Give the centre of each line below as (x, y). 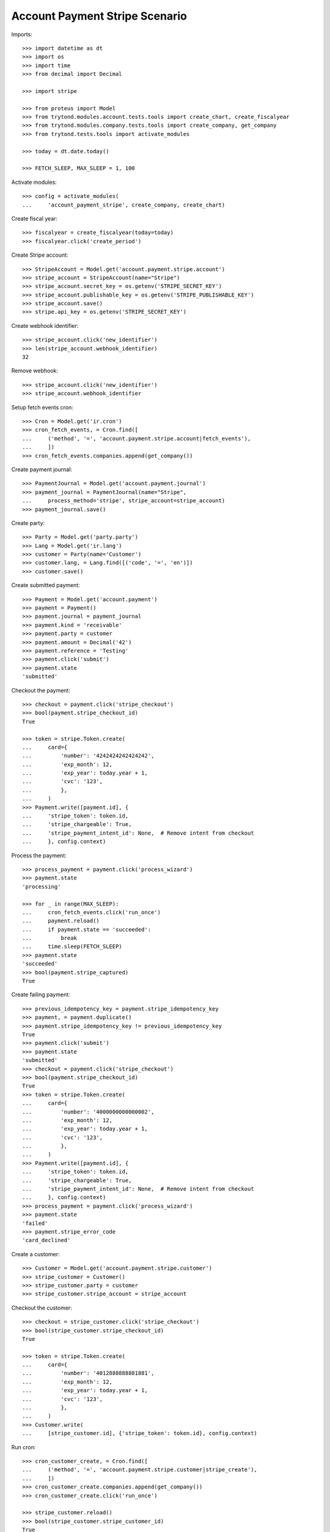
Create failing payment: (41, 995)
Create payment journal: (42, 469)
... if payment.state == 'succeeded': (87, 929)
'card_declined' (46, 1240)
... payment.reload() (61, 921)
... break (50, 938)
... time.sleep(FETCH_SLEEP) (72, 946)
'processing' (42, 886)
